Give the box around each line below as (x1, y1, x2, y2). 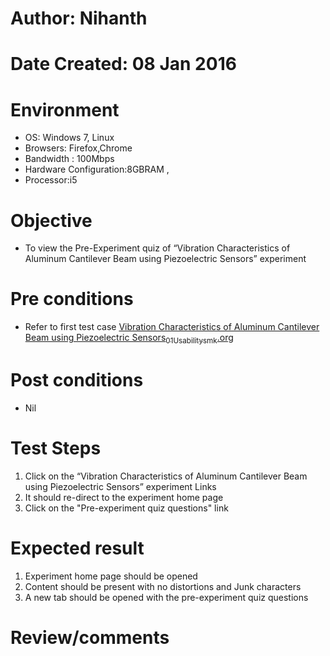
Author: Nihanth (10, 7, 148, 30)
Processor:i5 (24, 174, 78, 186)
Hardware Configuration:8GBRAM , (24, 163, 170, 176)
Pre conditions (10, 288, 134, 311)
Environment (10, 98, 120, 121)
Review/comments (10, 626, 170, 649)
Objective (10, 209, 93, 232)
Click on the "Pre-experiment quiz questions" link (24, 502, 229, 514)
